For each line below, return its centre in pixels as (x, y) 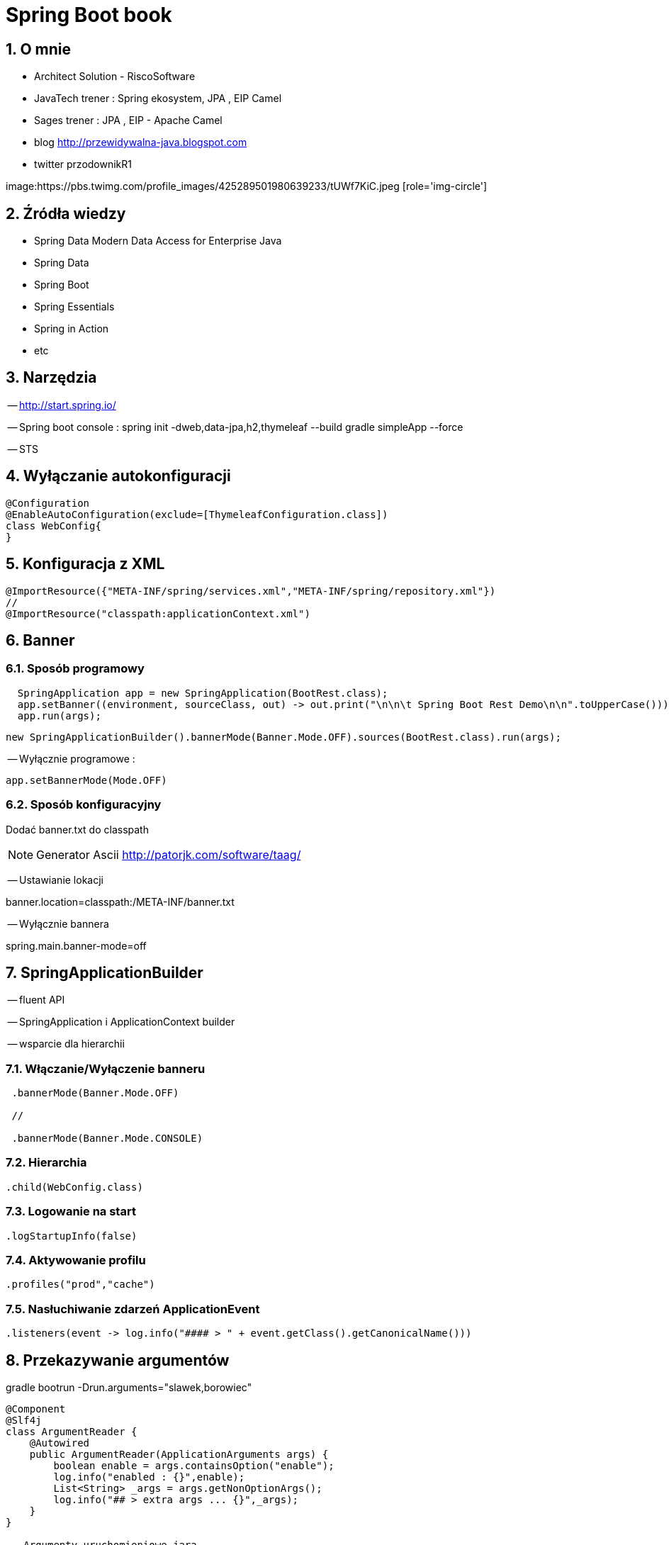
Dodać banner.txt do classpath (77, 829)
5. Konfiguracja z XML (85, 564)
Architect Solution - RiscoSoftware (115, 77)
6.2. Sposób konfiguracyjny (84, 805)
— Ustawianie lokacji (55, 880)
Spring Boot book (89, 15)
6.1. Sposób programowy (75, 669)
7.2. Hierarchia (46, 1163)
